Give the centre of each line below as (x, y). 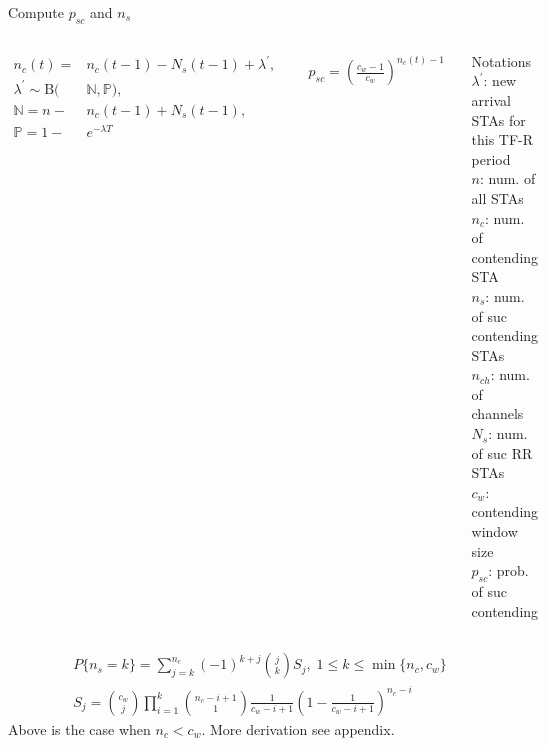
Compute (36, 12)
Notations (501, 60)
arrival (491, 99)
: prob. (508, 570)
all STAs (497, 197)
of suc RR (502, 452)
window (494, 531)
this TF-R (502, 139)
